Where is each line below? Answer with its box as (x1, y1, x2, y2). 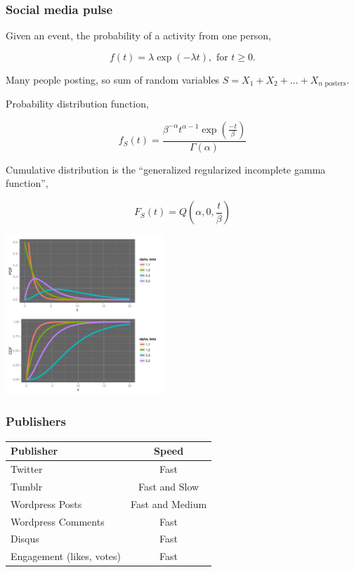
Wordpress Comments (11, 514, 105, 528)
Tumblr (11, 479, 43, 493)
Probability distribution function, (6, 96, 149, 111)
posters (324, 80, 346, 88)
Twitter (11, 462, 43, 476)
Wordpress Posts (11, 496, 82, 511)
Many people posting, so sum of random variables (6, 72, 220, 86)
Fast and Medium (131, 496, 207, 511)
